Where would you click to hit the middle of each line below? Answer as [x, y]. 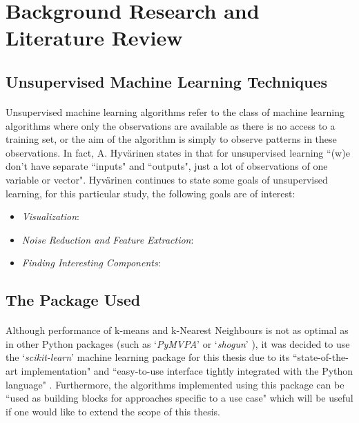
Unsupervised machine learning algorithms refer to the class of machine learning [175, 111]
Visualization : [50, 216]
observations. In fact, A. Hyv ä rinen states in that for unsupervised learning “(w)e [178, 152]
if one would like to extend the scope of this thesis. [113, 411]
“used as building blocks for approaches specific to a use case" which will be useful [179, 398]
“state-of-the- [320, 357]
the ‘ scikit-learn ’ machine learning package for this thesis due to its [148, 357]
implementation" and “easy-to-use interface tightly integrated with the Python [187, 371]
